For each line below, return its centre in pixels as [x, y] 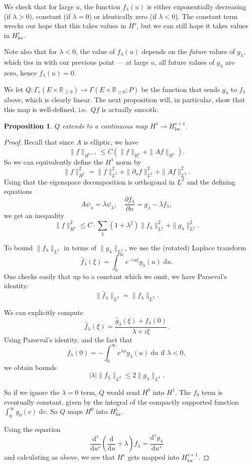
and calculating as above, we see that [59, 457]
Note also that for [31, 51]
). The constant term [206, 16]
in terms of [80, 247]
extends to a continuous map [105, 125]
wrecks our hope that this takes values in [65, 26]
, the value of [95, 51]
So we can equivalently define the [54, 161]
